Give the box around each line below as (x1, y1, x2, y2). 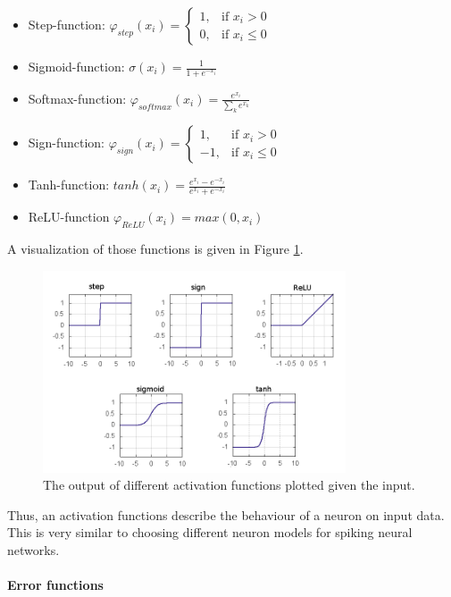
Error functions (7, 576, 104, 594)
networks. (7, 541, 60, 559)
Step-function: (28, 15, 105, 33)
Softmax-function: (28, 88, 127, 107)
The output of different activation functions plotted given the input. (43, 475, 415, 494)
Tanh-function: (28, 175, 110, 194)
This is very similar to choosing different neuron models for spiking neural (7, 523, 413, 542)
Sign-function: (28, 133, 105, 152)
